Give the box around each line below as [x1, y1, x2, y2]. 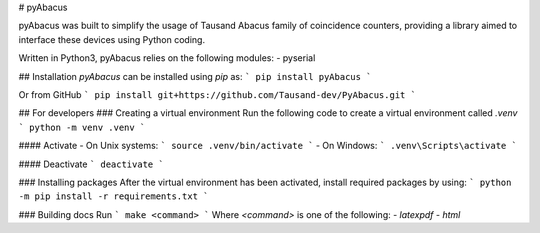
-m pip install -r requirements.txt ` [18, 191, 209, 202]
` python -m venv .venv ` [18, 121, 146, 133]
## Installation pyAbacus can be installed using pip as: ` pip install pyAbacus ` [18, 70, 372, 82]
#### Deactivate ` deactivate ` [18, 158, 164, 170]
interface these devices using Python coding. [18, 33, 205, 45]
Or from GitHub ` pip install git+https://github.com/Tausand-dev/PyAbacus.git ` [18, 88, 417, 100]
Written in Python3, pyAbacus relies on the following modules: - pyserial [18, 52, 316, 64]
